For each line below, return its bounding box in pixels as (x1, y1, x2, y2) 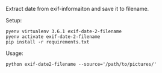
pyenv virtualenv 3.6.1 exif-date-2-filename (5, 28, 122, 34)
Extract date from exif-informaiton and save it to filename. (5, 5, 149, 12)
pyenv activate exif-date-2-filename (5, 34, 101, 40)
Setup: (5, 17, 22, 24)
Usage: (5, 49, 23, 57)
